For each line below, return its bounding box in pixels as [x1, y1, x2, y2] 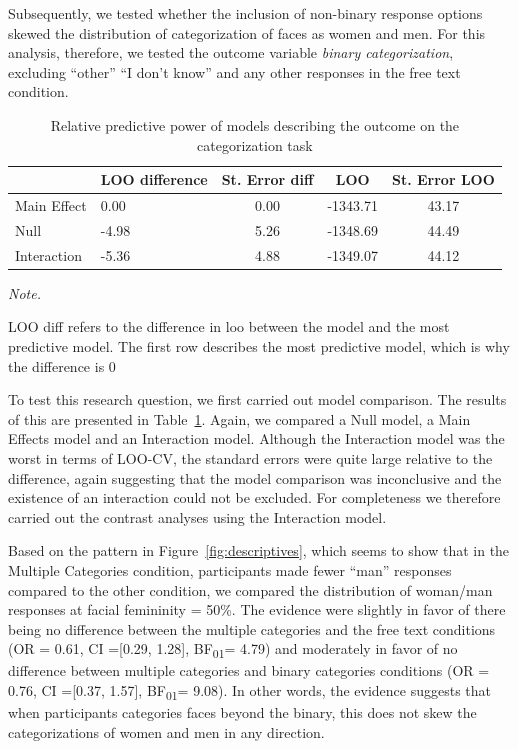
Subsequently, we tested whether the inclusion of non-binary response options [8, 3, 483, 23]
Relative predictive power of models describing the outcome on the [50, 114, 460, 135]
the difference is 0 [8, 355, 116, 376]
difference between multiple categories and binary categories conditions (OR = [8, 660, 490, 681]
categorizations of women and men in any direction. [8, 721, 325, 742]
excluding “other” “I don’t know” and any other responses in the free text [8, 61, 461, 82]
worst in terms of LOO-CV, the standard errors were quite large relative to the [8, 447, 493, 468]
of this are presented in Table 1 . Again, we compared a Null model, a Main [8, 408, 471, 429]
